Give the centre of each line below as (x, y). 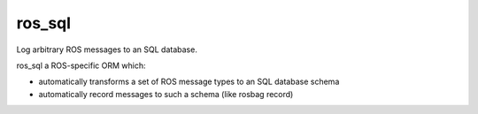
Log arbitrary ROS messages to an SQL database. (107, 49)
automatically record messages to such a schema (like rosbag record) (166, 94)
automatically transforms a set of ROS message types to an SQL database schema (189, 82)
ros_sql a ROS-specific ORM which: (81, 65)
